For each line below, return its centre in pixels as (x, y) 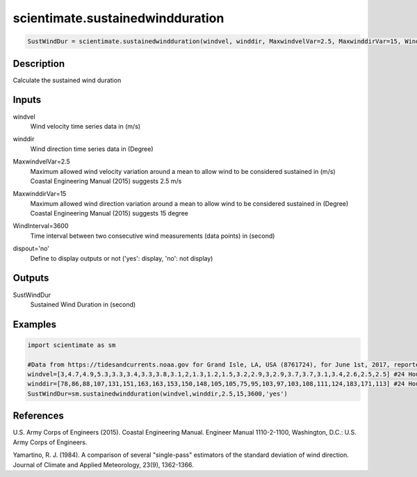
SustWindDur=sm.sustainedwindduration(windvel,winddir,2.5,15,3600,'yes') (158, 394)
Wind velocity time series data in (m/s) (85, 126)
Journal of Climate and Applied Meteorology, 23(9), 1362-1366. (103, 464)
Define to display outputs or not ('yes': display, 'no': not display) (122, 258)
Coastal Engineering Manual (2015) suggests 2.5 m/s (106, 181)
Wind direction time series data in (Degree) (92, 149)
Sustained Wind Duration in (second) (83, 304)
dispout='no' (31, 249)
